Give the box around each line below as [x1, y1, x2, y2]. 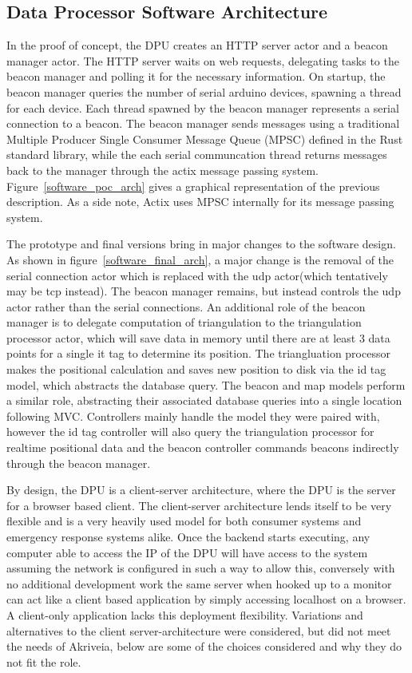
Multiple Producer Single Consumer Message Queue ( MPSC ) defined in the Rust [6, 130, 403, 147]
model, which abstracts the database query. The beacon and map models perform [6, 376, 406, 393]
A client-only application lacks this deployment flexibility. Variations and [6, 606, 363, 623]
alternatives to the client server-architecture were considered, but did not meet [6, 622, 391, 639]
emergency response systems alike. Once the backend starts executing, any [6, 529, 370, 545]
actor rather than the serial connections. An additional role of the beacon [6, 298, 366, 315]
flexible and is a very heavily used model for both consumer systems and [6, 513, 362, 529]
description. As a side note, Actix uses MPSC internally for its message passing [6, 193, 394, 210]
